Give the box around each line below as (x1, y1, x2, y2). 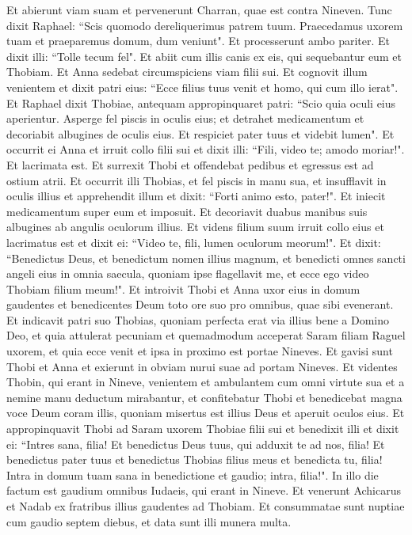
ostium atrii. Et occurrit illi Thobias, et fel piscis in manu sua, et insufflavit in (6, 172, 387, 188)
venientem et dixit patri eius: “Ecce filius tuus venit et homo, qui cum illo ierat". (6, 78, 399, 95)
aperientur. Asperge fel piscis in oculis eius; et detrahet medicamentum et (6, 110, 364, 127)
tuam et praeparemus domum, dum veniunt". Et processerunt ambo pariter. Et (6, 32, 391, 49)
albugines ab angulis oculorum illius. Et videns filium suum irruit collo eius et (6, 218, 384, 235)
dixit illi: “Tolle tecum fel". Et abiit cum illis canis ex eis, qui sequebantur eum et (6, 47, 402, 64)
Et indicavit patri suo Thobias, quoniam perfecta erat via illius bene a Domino (6, 311, 389, 328)
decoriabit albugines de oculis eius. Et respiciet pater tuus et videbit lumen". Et (6, 125, 395, 142)
